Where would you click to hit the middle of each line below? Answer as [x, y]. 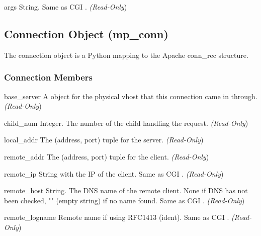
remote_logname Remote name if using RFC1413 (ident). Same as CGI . [117, 217]
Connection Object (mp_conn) [86, 33]
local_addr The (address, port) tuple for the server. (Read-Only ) [104, 140]
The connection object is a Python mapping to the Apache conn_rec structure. [126, 55]
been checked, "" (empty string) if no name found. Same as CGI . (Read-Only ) [124, 200]
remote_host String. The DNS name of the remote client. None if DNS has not [126, 190]
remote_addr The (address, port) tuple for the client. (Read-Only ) [107, 156]
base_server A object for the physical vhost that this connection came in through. [131, 96]
